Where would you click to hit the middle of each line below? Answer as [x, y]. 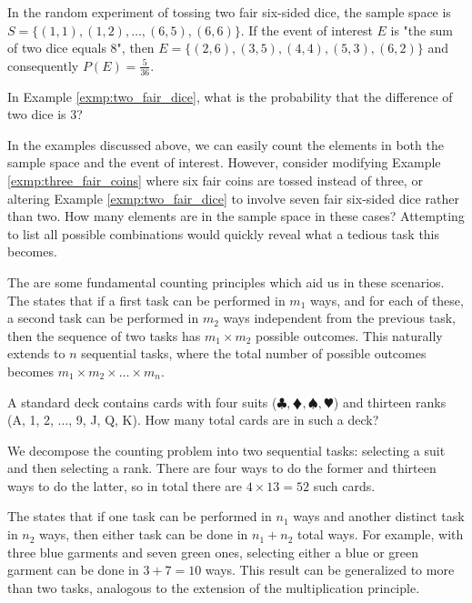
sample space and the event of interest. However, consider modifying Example [224, 162]
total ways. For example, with [380, 534]
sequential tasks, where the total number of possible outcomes [254, 353]
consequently [43, 65]
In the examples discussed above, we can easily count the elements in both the [226, 144]
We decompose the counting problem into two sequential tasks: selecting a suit [226, 450]
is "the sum [422, 30]
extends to [36, 353]
